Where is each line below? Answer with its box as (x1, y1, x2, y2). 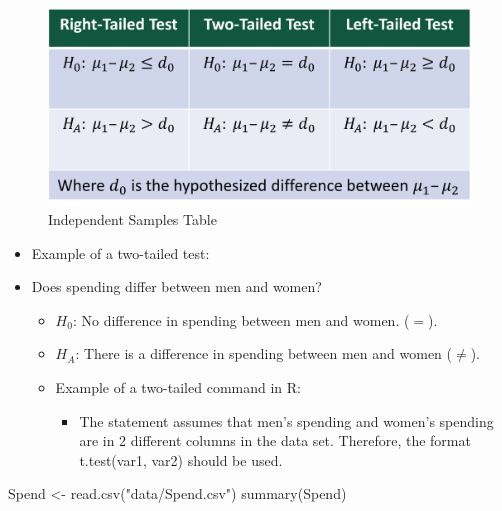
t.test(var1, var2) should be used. (79, 449, 283, 470)
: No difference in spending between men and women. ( (72, 309, 410, 330)
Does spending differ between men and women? (31, 276, 322, 297)
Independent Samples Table (48, 209, 217, 230)
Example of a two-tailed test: (31, 242, 210, 263)
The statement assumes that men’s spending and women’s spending (79, 410, 494, 431)
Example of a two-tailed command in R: (55, 377, 301, 398)
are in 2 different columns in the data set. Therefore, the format (79, 430, 471, 451)
